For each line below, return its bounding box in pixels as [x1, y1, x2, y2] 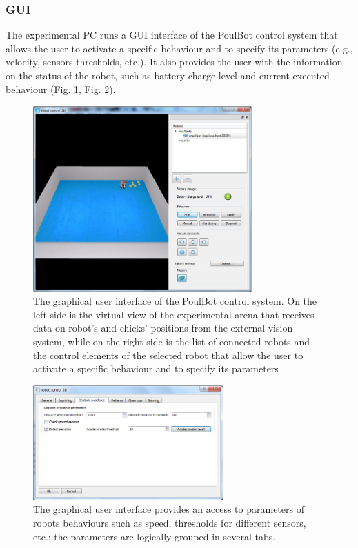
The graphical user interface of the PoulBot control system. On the [33, 294, 317, 308]
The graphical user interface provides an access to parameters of [33, 502, 304, 516]
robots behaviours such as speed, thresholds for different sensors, [33, 516, 306, 530]
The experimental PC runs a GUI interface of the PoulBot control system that [6, 28, 338, 42]
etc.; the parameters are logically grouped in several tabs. [33, 529, 276, 543]
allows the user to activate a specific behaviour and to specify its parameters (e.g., [6, 41, 353, 55]
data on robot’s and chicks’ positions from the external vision [33, 321, 293, 335]
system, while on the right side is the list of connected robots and [33, 334, 310, 348]
